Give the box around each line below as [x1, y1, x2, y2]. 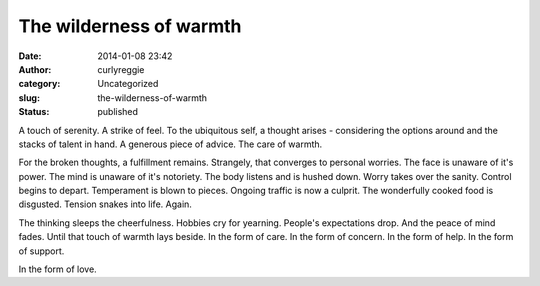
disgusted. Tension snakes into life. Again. [18, 198, 192, 210]
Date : [18, 50, 42, 62]
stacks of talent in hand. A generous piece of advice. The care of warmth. [18, 138, 323, 150]
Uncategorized [97, 78, 159, 90]
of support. [18, 245, 65, 257]
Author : [18, 63, 52, 75]
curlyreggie [97, 63, 145, 75]
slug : [18, 91, 40, 104]
